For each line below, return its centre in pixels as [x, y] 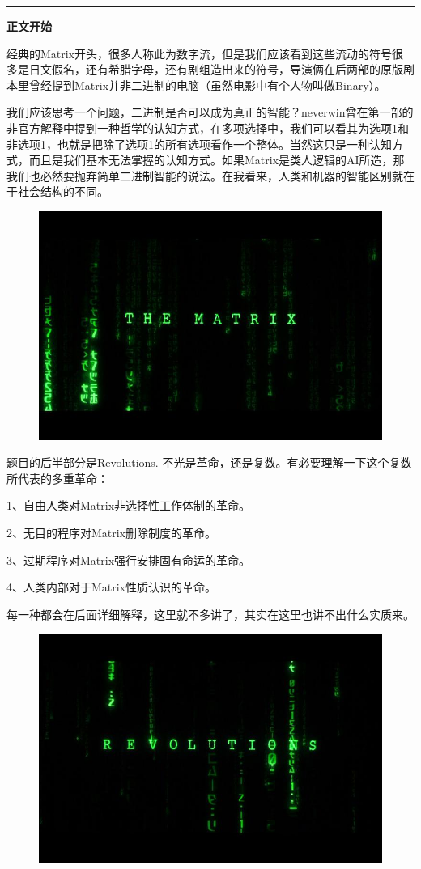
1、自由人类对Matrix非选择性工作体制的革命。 [129, 505]
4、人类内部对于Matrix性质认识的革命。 [112, 587]
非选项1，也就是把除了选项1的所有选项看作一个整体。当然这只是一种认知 [199, 144]
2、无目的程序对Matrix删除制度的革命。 [112, 532]
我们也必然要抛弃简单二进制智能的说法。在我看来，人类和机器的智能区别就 [205, 175]
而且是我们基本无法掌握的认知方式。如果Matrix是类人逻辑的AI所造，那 [217, 160]
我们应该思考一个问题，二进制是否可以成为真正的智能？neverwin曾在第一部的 [210, 112]
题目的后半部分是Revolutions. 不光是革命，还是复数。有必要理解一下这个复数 [209, 462]
